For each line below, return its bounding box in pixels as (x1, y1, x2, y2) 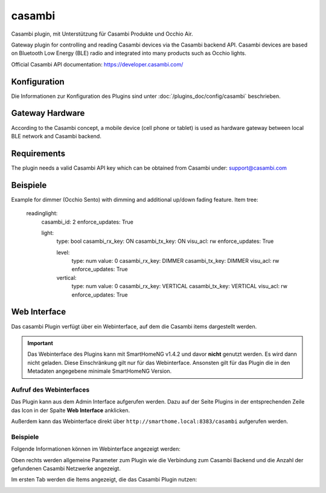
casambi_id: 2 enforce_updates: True (41, 218, 134, 225)
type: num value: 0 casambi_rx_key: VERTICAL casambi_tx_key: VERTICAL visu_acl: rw (71, 283, 288, 290)
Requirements (11, 148, 66, 158)
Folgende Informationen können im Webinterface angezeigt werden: (11, 445, 181, 453)
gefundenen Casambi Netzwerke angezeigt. (11, 465, 121, 472)
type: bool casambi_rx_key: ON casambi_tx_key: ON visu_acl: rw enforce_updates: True (56, 237, 274, 245)
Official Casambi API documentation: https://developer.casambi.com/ (11, 60, 184, 68)
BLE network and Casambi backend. (11, 132, 102, 140)
